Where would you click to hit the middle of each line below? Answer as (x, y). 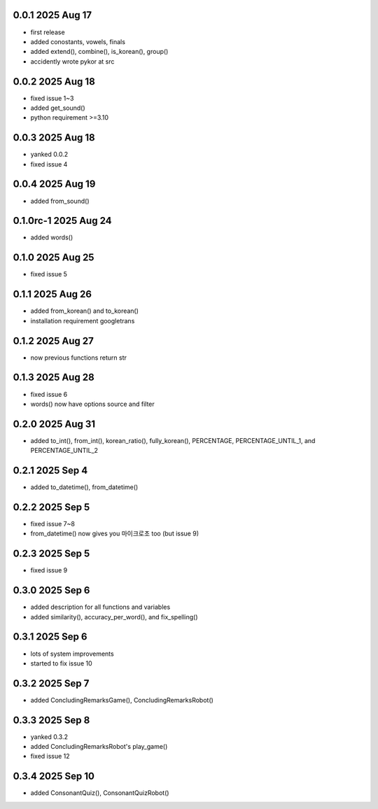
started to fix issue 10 (61, 663)
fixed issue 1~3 (52, 98)
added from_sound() (60, 201)
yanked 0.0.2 (49, 155)
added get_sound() (58, 108)
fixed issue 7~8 (52, 524)
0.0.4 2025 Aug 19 (54, 184)
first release (48, 32)
